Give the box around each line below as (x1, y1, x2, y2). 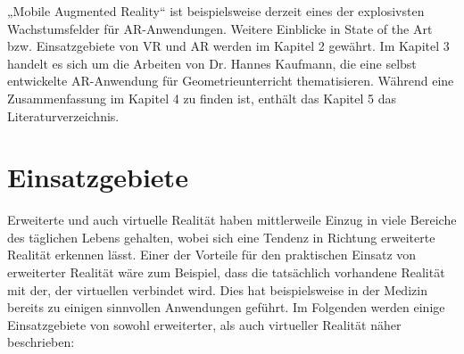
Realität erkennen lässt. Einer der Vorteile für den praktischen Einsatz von (7, 245, 417, 264)
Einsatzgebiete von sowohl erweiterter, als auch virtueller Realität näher (7, 315, 402, 333)
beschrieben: (7, 333, 75, 351)
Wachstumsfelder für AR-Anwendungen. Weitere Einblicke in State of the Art (7, 19, 433, 37)
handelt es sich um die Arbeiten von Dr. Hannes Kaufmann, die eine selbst (7, 54, 417, 72)
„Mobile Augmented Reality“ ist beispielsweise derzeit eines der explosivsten (7, 2, 425, 20)
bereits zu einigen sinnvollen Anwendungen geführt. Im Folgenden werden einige (7, 298, 445, 317)
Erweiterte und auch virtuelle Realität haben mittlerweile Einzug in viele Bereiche (7, 210, 457, 229)
